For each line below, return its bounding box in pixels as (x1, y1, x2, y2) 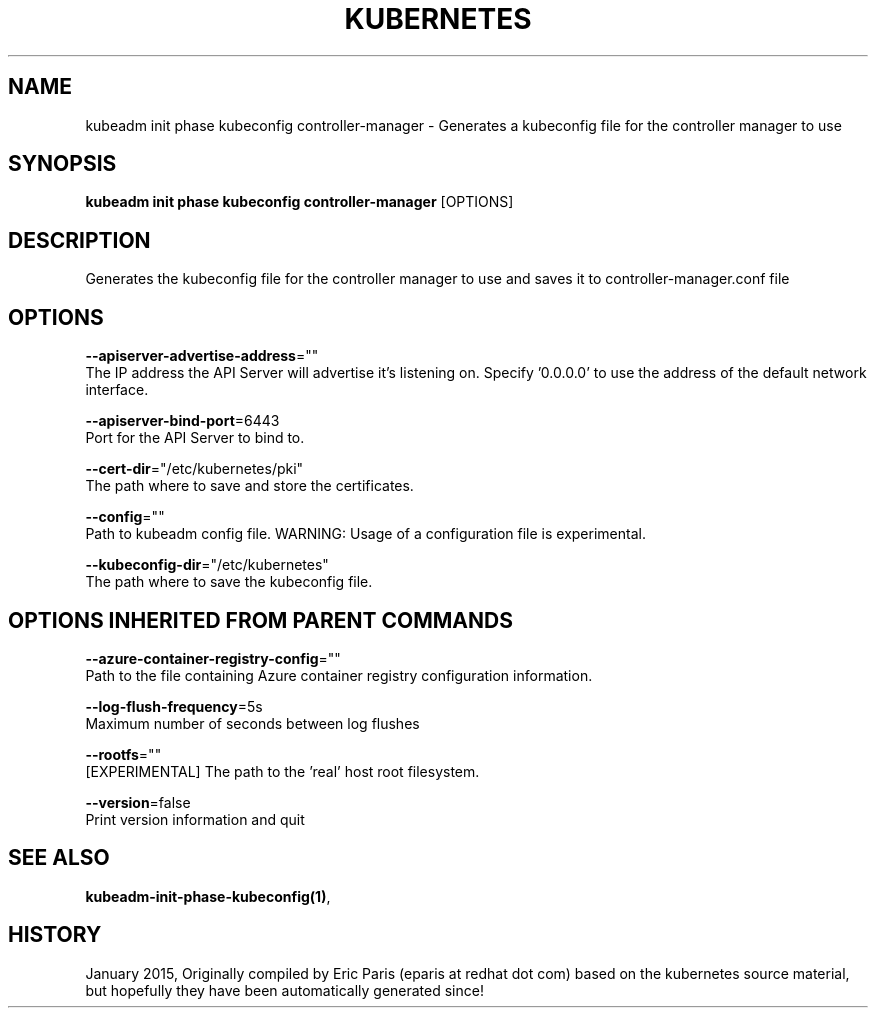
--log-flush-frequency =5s (85, 697, 263, 715)
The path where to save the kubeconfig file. (85, 573, 373, 591)
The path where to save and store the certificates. (85, 477, 414, 495)
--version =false (85, 793, 191, 811)
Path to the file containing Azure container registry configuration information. (85, 666, 593, 684)
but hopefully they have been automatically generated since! (85, 981, 484, 999)
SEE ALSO (8, 845, 110, 871)
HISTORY (8, 922, 102, 948)
